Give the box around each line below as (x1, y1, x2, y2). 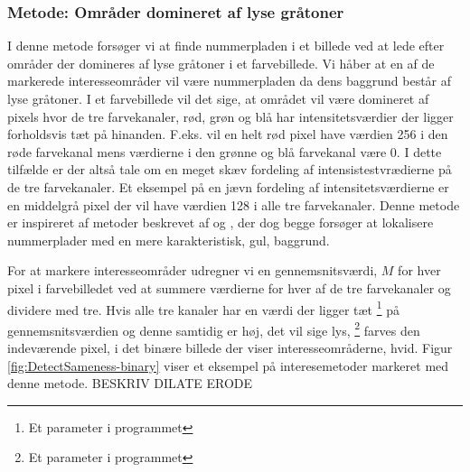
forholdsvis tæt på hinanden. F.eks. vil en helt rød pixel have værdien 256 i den (7, 125, 448, 143)
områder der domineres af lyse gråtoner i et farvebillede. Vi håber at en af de (7, 53, 435, 72)
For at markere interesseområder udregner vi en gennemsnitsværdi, (7, 261, 378, 280)
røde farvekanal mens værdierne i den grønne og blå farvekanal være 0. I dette (7, 142, 442, 161)
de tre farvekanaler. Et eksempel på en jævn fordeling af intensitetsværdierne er (7, 177, 449, 196)
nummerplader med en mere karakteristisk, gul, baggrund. (7, 230, 330, 249)
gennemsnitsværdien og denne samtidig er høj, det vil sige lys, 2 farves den (7, 318, 420, 339)
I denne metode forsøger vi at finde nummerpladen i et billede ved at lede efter (7, 36, 445, 55)
